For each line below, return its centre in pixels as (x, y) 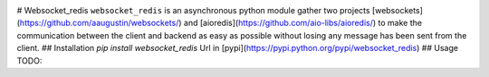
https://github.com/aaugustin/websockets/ (99, 23)
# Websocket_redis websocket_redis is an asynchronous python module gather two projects (193, 10)
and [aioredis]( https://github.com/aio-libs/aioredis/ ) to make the (303, 23)
